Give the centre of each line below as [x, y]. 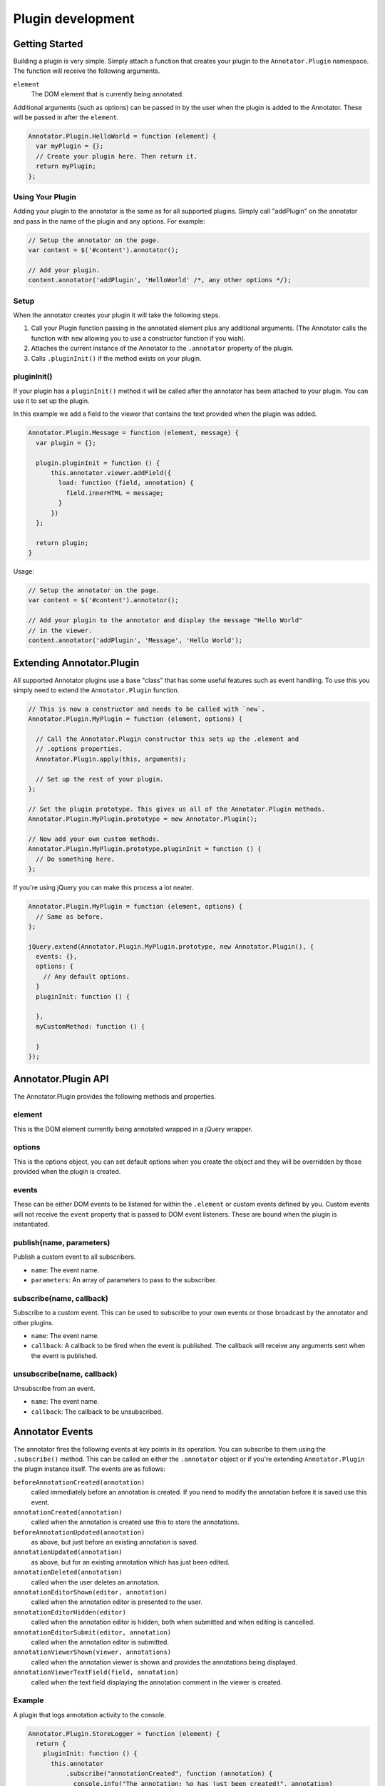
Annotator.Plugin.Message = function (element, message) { [133, 433]
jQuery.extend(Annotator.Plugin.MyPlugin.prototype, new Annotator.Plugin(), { [171, 946]
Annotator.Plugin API [61, 1079]
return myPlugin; [66, 166]
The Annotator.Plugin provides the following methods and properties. [115, 1096]
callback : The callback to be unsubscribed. [97, 1412]
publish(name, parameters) [62, 1242]
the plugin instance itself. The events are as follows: [89, 1469]
